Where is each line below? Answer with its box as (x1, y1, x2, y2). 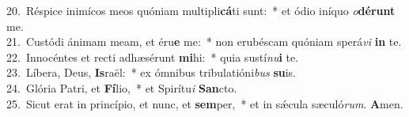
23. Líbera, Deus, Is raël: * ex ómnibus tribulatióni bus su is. (6, 64, 297, 81)
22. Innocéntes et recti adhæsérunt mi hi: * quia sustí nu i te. (6, 48, 299, 65)
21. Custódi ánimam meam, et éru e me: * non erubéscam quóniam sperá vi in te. (6, 33, 402, 50)
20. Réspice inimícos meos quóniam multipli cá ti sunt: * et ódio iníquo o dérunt (6, 2, 396, 18)
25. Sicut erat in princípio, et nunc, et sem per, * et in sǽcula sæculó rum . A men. (6, 95, 403, 111)
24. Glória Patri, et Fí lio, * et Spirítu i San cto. (6, 79, 237, 96)
